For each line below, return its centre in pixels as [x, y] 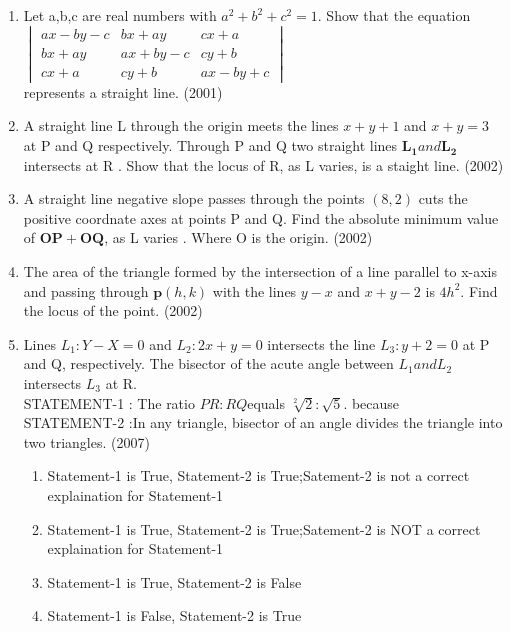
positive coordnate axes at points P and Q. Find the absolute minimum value [261, 217]
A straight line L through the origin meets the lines [181, 125]
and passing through [86, 290]
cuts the [443, 198]
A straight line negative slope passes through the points [194, 198]
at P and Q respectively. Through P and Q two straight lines [210, 145]
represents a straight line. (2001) [123, 91]
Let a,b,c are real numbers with [120, 15]
